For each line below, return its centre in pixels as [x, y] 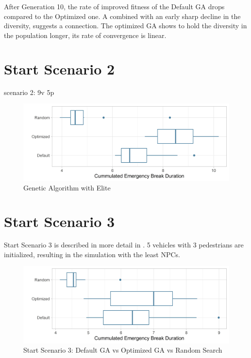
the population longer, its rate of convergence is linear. [85, 35]
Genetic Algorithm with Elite [67, 188]
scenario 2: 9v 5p [29, 92]
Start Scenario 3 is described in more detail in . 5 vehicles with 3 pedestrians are [124, 244]
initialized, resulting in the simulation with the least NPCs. [92, 254]
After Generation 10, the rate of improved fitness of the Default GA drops [114, 6]
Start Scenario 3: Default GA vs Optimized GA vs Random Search [123, 350]
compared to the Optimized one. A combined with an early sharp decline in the [122, 16]
